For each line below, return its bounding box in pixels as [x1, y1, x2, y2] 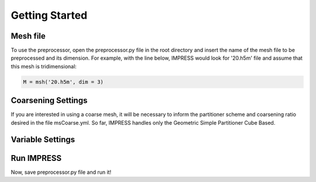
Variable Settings [11, 135, 75, 145]
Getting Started [11, 9, 88, 22]
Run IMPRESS [11, 153, 62, 163]
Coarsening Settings [11, 95, 88, 105]
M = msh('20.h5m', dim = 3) [23, 78, 104, 85]
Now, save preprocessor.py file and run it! [11, 169, 111, 176]
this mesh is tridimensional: [11, 63, 77, 70]
